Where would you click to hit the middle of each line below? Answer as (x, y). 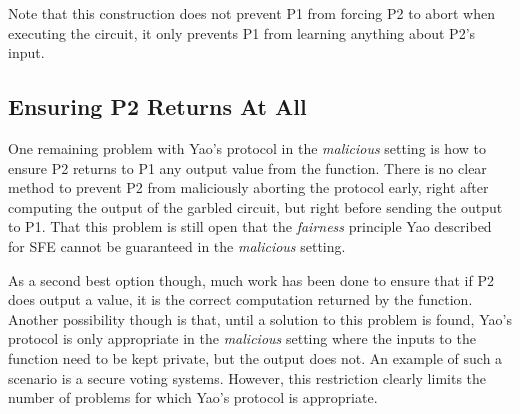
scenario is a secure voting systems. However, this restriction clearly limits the (247, 377)
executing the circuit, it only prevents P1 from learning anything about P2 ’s (242, 32)
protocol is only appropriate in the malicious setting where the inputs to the (242, 338)
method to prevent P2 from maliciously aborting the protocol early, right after (248, 187)
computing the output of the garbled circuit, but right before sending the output (255, 206)
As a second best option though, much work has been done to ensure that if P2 (251, 279)
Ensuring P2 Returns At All (157, 106)
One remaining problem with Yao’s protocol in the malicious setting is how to (247, 147)
